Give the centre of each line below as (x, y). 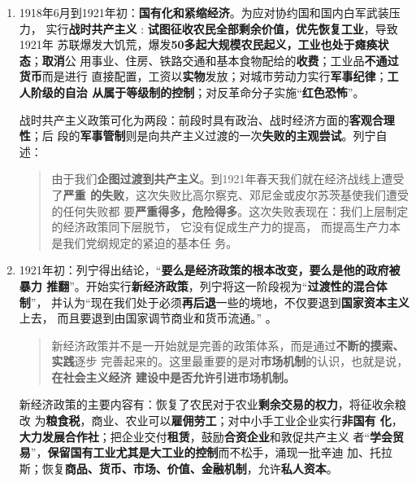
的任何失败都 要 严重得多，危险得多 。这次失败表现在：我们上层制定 (230, 210)
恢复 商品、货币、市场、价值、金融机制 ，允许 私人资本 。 (190, 468)
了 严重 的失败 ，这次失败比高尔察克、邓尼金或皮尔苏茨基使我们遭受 (230, 194)
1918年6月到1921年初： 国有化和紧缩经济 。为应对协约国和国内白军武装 (204, 12)
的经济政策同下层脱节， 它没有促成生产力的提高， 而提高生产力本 (226, 227)
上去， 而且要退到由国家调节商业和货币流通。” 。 (148, 318)
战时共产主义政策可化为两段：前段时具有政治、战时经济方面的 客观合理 (207, 119)
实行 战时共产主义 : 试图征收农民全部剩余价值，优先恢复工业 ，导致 (222, 28)
